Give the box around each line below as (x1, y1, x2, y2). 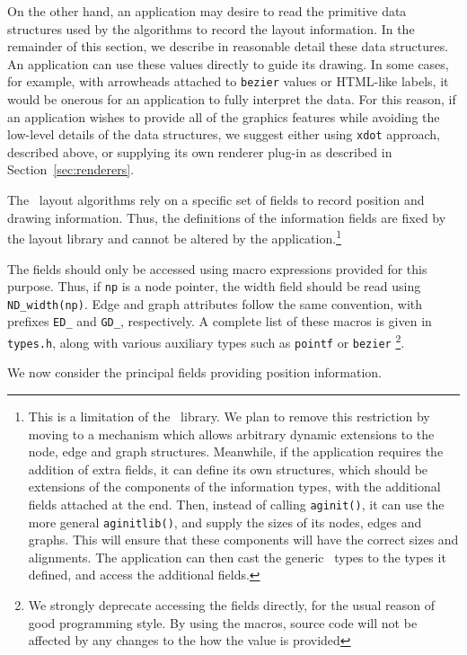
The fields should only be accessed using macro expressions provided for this (7, 259, 427, 278)
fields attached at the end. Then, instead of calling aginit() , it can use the (28, 494, 445, 513)
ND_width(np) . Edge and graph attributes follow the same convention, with (7, 294, 423, 313)
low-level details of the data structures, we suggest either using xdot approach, (7, 125, 440, 144)
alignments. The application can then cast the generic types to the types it (28, 547, 446, 566)
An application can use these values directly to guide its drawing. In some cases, (7, 54, 449, 73)
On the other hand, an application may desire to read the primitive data (7, 2, 407, 20)
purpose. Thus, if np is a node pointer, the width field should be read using (7, 277, 421, 296)
